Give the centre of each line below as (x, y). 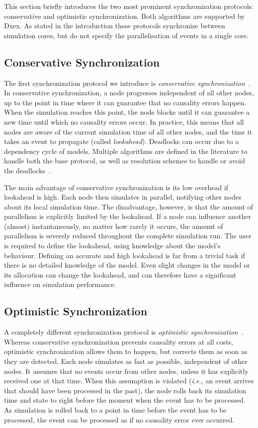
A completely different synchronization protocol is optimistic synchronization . (124, 332)
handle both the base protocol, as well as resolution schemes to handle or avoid (125, 161)
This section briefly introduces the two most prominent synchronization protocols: (129, 6)
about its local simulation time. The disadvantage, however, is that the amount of (129, 206)
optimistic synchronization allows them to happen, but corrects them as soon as (126, 351)
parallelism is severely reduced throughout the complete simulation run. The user (128, 236)
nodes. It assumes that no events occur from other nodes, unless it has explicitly (126, 371)
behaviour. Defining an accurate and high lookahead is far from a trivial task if (125, 255)
